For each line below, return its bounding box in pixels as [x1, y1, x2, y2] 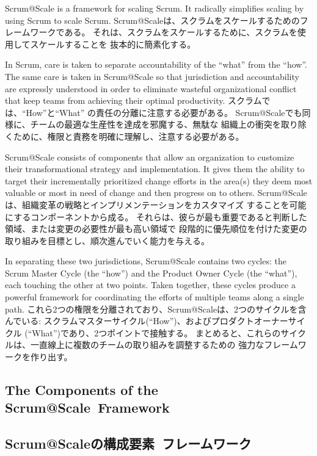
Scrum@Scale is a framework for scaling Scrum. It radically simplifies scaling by [5, 2, 304, 14]
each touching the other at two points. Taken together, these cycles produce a [5, 278, 296, 291]
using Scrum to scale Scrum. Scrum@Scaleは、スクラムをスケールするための [5, 13, 300, 26]
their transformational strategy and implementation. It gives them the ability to [5, 162, 305, 175]
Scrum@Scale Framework [5, 398, 170, 417]
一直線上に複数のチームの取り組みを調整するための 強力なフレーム [30, 338, 298, 351]
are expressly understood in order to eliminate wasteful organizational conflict [5, 82, 297, 95]
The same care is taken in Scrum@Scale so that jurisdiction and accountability [5, 70, 299, 82]
